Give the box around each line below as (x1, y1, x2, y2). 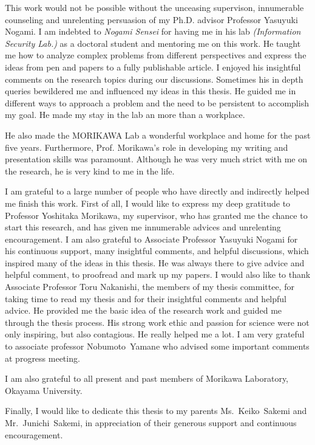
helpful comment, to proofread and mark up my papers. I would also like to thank (5, 268, 311, 281)
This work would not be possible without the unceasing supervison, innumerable (5, 1, 304, 13)
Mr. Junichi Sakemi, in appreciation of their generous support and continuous (5, 416, 297, 429)
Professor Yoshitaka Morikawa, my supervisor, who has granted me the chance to (5, 209, 308, 221)
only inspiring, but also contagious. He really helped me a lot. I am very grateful (5, 328, 305, 340)
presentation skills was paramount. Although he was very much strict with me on (5, 153, 307, 165)
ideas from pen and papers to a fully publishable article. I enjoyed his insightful (5, 60, 301, 73)
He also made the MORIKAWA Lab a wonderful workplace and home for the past (5, 128, 311, 141)
